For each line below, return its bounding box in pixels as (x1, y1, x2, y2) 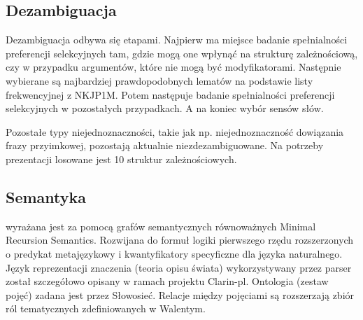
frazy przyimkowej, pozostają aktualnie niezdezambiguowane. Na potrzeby (6, 138, 324, 153)
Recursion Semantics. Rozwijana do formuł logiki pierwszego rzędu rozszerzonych (6, 232, 354, 247)
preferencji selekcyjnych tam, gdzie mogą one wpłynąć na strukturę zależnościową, (6, 46, 358, 60)
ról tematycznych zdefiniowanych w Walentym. (6, 301, 206, 316)
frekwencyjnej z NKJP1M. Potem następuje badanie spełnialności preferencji (6, 87, 335, 102)
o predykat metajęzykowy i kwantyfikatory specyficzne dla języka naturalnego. (6, 246, 343, 260)
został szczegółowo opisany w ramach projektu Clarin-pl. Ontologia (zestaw (6, 274, 329, 288)
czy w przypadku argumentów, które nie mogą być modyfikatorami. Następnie (6, 60, 341, 74)
